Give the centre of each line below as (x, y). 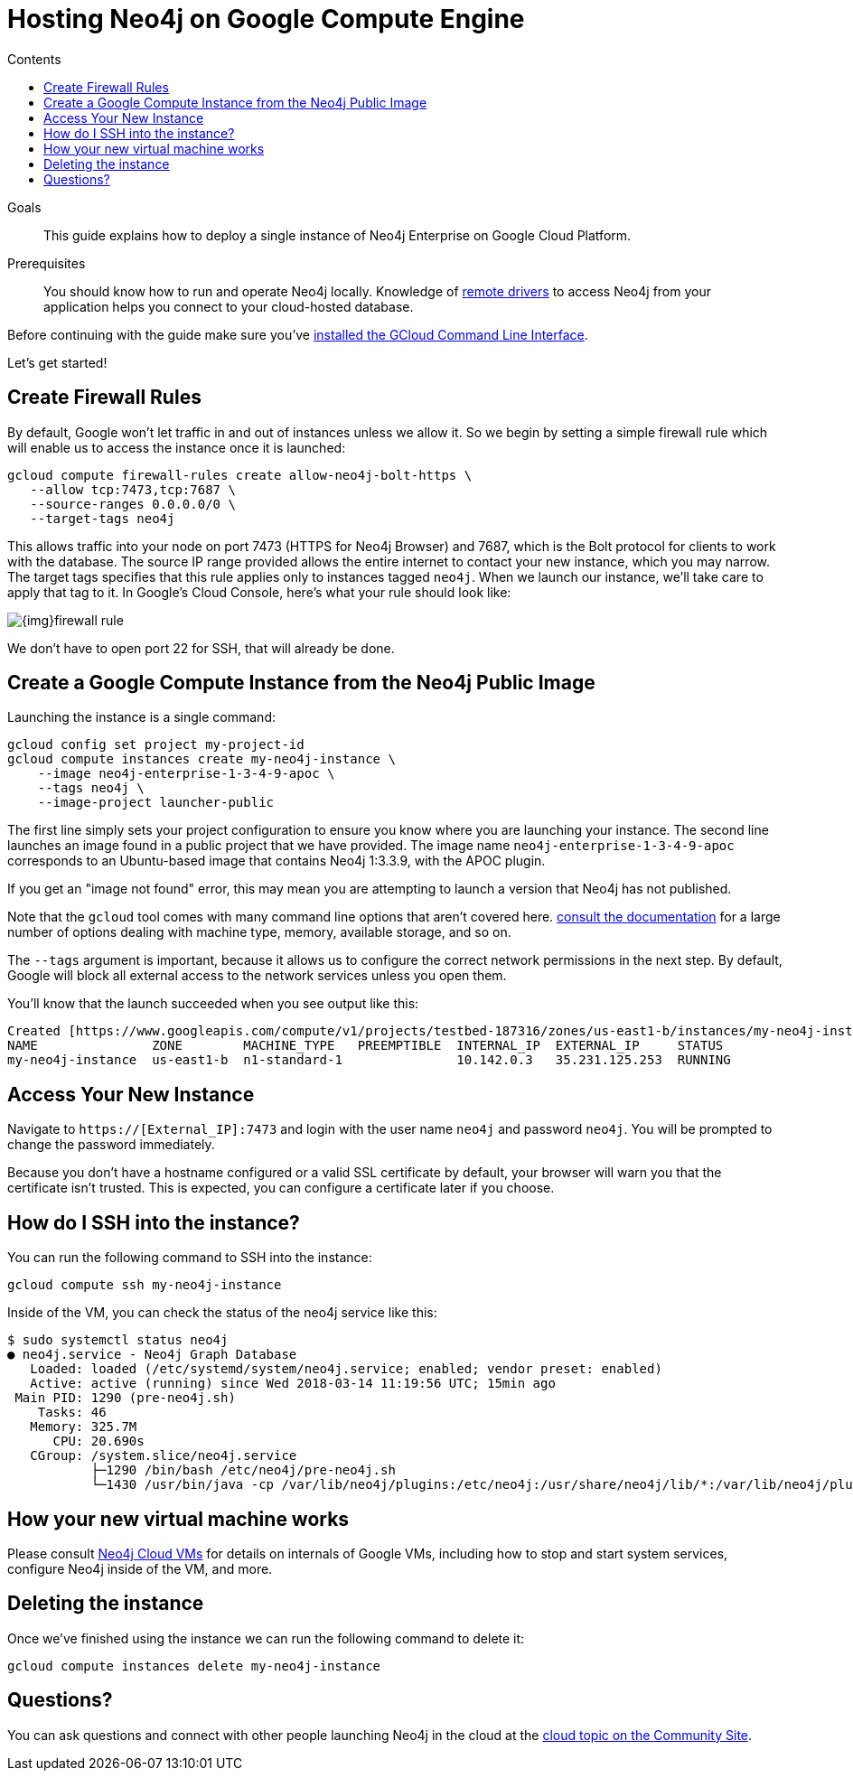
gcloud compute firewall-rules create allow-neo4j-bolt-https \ (240, 475)
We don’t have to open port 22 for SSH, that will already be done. (201, 648)
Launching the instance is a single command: (141, 717)
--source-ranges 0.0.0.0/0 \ (133, 504)
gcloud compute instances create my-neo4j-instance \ (202, 759)
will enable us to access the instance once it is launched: (177, 447)
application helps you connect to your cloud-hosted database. (229, 306)
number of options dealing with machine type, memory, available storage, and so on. (259, 932)
